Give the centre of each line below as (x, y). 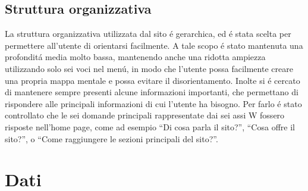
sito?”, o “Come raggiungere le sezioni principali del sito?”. (111, 138)
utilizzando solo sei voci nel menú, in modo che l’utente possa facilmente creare (149, 68)
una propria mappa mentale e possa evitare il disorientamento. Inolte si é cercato (153, 80)
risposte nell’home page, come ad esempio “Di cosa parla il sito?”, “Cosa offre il (150, 126)
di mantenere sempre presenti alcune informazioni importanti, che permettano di (152, 92)
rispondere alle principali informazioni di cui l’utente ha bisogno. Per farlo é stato (153, 103)
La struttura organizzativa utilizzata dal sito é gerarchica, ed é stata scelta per (148, 34)
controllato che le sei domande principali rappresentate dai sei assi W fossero (145, 115)
